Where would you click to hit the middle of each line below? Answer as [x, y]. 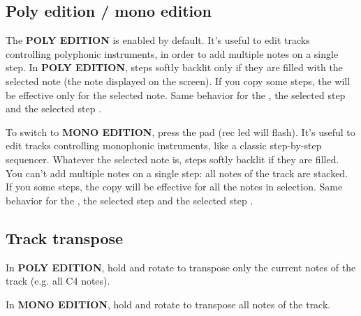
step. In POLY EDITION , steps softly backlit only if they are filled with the [174, 67]
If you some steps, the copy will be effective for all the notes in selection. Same [174, 187]
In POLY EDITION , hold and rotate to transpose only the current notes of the [181, 267]
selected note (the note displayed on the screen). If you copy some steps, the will [178, 81]
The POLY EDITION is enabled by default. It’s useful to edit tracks [158, 40]
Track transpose [65, 238]
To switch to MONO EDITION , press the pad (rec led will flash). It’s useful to [180, 131]
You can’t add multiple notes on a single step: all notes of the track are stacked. [177, 173]
